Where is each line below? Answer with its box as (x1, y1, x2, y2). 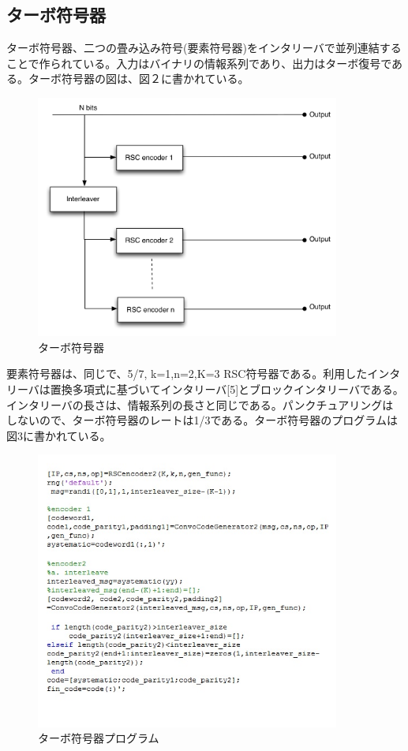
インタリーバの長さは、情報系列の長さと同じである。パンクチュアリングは (6, 396, 394, 413)
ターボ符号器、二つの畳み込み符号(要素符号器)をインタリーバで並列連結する (6, 39, 402, 56)
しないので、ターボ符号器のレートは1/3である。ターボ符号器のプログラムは (6, 412, 398, 428)
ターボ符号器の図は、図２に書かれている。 (28, 70, 249, 87)
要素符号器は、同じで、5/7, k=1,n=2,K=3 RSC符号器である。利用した (6, 365, 368, 382)
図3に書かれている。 (6, 427, 111, 443)
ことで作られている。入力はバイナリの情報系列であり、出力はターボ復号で (6, 54, 392, 71)
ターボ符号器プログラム (38, 730, 159, 746)
